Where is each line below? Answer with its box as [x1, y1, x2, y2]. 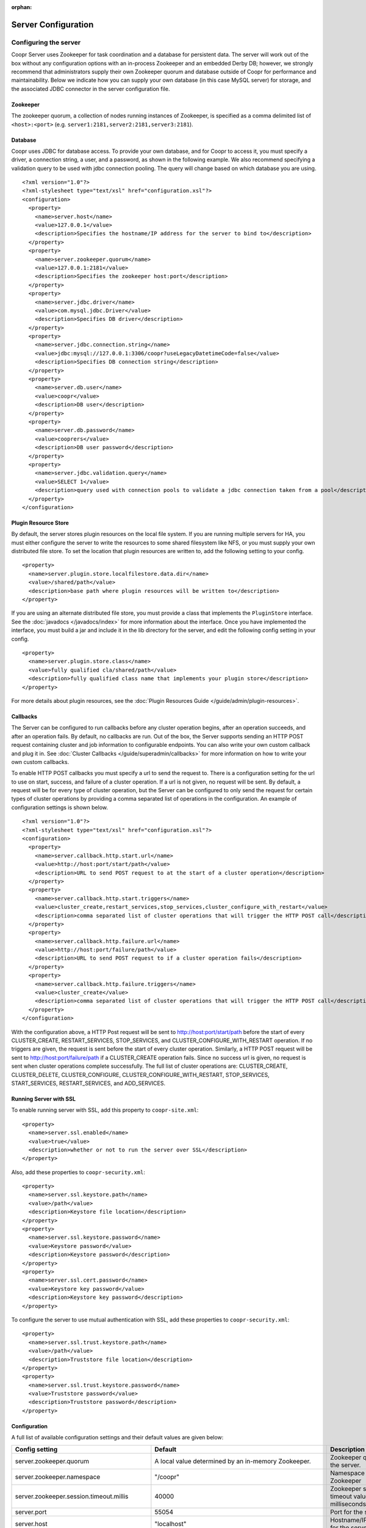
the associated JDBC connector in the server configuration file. [11, 85, 170, 92]
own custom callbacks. [11, 758, 70, 765]
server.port [15, 1507, 47, 1516]
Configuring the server [11, 38, 81, 46]
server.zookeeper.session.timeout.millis [15, 1492, 129, 1500]
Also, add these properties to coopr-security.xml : [11, 1168, 146, 1176]
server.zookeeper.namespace [15, 1472, 101, 1481]
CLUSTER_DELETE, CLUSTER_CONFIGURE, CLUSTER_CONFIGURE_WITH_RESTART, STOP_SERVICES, [11, 1071, 270, 1078]
